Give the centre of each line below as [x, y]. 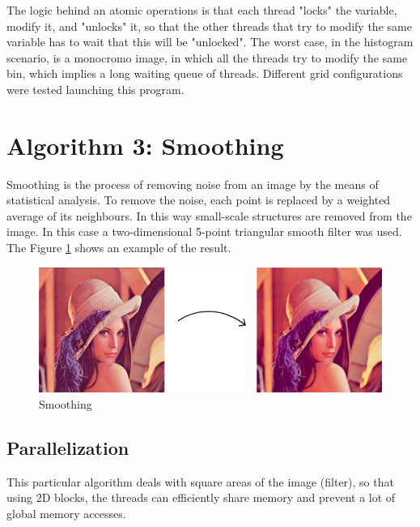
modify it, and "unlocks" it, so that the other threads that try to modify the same [209, 26]
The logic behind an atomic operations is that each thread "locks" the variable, [202, 10]
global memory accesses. [66, 513]
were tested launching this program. [95, 89]
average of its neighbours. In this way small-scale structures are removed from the [209, 215]
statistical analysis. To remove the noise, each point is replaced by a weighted [199, 200]
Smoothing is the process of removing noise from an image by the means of [193, 184]
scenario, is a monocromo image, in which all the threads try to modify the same [207, 57]
